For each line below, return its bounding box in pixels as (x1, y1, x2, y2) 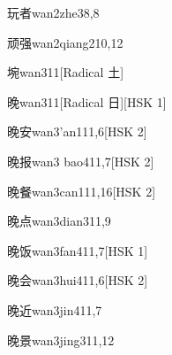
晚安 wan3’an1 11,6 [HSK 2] (7, 122, 147, 141)
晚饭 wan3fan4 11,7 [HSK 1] (7, 241, 148, 259)
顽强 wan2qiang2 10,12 (7, 33, 123, 51)
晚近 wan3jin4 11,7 (7, 300, 102, 319)
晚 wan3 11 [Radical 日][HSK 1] (7, 92, 167, 111)
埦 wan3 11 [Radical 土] (7, 63, 124, 81)
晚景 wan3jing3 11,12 (7, 330, 115, 349)
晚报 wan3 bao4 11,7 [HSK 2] (7, 151, 154, 170)
